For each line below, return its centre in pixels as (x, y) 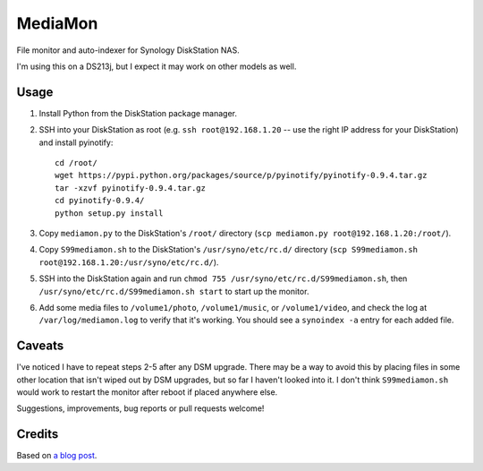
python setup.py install (109, 213)
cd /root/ (76, 163)
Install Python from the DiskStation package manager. (138, 113)
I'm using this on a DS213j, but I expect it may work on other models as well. (157, 66)
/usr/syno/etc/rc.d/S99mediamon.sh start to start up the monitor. (174, 291)
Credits (38, 434)
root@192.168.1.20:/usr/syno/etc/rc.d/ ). (129, 262)
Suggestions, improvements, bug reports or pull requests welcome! (140, 408)
